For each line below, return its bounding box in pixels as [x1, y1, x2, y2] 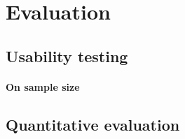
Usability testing [6, 45, 128, 66]
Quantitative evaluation [6, 113, 180, 135]
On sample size [6, 79, 80, 94]
